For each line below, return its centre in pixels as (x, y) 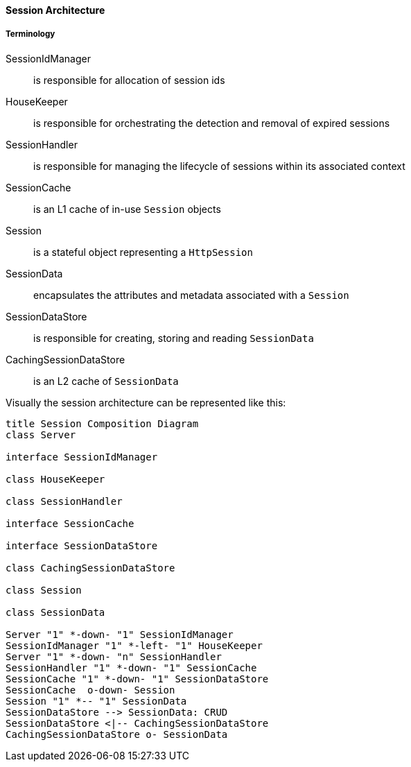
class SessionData (55, 612)
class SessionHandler (64, 501)
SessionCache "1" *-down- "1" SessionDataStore (137, 679)
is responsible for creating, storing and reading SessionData (174, 338)
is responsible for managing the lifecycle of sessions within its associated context (219, 166)
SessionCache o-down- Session (90, 690)
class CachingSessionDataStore (90, 568)
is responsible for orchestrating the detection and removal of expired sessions (212, 123)
